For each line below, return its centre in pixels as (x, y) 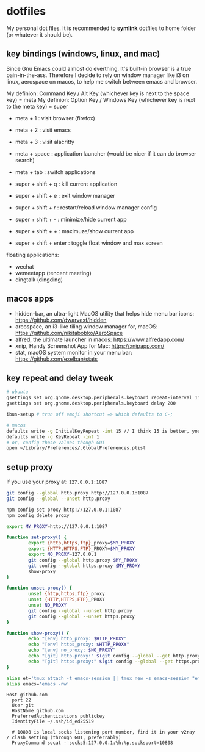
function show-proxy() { (38, 633)
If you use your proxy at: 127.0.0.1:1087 (57, 482)
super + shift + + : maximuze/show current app (74, 231)
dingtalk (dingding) (39, 280)
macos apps (30, 299)
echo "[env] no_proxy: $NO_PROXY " (72, 650)
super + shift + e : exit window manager (65, 195)
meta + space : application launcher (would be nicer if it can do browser (106, 153)
